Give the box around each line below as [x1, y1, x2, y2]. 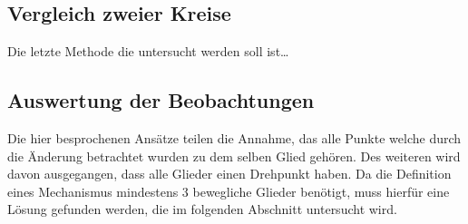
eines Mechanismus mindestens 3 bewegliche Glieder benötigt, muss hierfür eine [7, 181, 450, 200]
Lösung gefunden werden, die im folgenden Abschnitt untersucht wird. [7, 200, 397, 219]
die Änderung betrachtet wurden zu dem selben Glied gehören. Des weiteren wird [7, 146, 461, 165]
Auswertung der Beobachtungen [7, 86, 315, 114]
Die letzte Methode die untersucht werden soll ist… [7, 42, 289, 61]
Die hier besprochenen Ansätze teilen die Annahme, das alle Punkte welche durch [7, 129, 462, 147]
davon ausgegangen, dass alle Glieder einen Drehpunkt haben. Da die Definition [7, 164, 452, 183]
